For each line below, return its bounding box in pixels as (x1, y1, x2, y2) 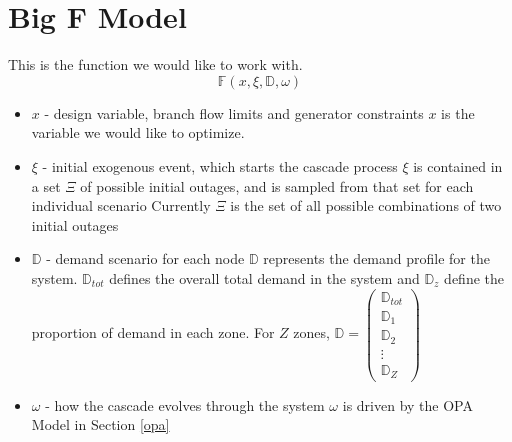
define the (444, 267, 505, 288)
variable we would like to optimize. (31, 122, 245, 143)
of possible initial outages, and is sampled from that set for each (80, 175, 474, 196)
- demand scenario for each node (46, 248, 245, 269)
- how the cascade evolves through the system (45, 394, 325, 415)
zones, (293, 322, 330, 343)
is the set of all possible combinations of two (230, 195, 502, 216)
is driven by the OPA (342, 394, 473, 415)
